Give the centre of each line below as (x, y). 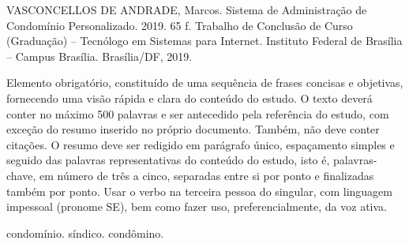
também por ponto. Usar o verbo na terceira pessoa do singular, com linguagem (199, 191)
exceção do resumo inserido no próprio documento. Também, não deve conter (193, 129)
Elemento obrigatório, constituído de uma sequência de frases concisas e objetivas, (205, 83)
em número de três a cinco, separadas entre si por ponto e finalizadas (206, 175)
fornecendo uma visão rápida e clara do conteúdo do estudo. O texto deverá (189, 98)
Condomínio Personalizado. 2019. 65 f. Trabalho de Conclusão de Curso (180, 25)
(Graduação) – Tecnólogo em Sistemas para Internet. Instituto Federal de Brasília (204, 41)
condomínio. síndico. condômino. (85, 233)
